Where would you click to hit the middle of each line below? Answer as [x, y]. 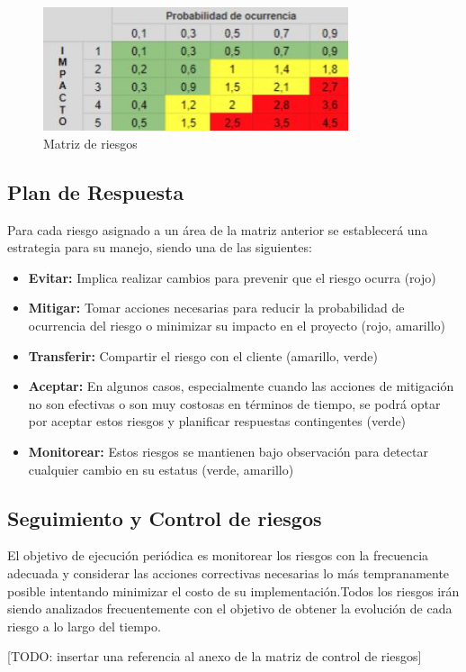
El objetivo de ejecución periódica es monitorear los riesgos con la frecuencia [218, 555]
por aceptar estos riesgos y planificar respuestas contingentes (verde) [217, 421]
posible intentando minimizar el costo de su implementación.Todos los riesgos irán [233, 590]
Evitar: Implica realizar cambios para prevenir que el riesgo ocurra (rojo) [232, 277]
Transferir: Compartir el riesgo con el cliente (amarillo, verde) [203, 355]
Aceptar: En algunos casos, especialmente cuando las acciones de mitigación [241, 386]
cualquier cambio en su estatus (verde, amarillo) [161, 469]
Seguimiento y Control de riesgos [165, 518]
